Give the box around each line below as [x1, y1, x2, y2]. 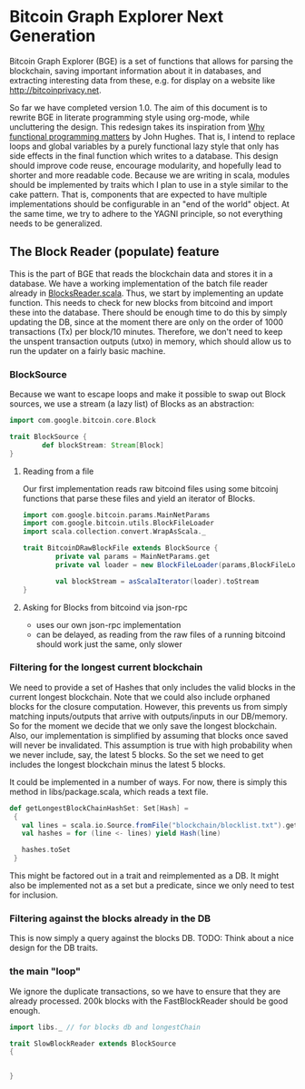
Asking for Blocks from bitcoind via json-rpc [22, 602, 188, 613]
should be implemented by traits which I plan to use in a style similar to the [9, 179, 289, 190]
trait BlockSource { [9, 432, 88, 441]
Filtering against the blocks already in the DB [9, 912, 212, 925]
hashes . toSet [21, 846, 71, 855]
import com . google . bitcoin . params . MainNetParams [22, 510, 211, 519]
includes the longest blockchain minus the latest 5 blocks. [9, 759, 226, 770]
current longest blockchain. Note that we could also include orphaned [9, 692, 271, 702]
